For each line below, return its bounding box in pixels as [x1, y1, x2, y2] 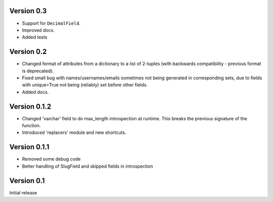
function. [22, 123, 41, 129]
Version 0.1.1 [9, 143, 50, 151]
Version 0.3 [9, 7, 47, 15]
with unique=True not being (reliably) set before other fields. [22, 82, 148, 88]
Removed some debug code [22, 156, 81, 162]
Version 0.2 [9, 47, 47, 56]
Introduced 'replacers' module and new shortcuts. [22, 129, 126, 136]
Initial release [9, 189, 37, 195]
